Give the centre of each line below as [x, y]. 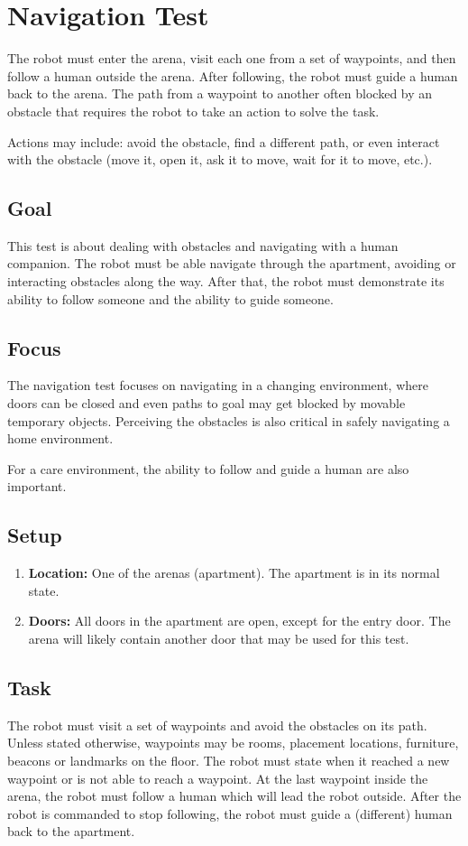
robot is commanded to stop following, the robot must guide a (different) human [230, 813]
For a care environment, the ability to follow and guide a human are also [208, 468]
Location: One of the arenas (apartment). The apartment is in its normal [234, 573]
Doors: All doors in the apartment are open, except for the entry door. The [239, 621]
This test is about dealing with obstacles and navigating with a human [203, 245]
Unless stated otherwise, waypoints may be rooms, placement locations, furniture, [233, 743]
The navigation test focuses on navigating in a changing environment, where [218, 385]
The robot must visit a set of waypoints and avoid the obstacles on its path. [217, 725]
